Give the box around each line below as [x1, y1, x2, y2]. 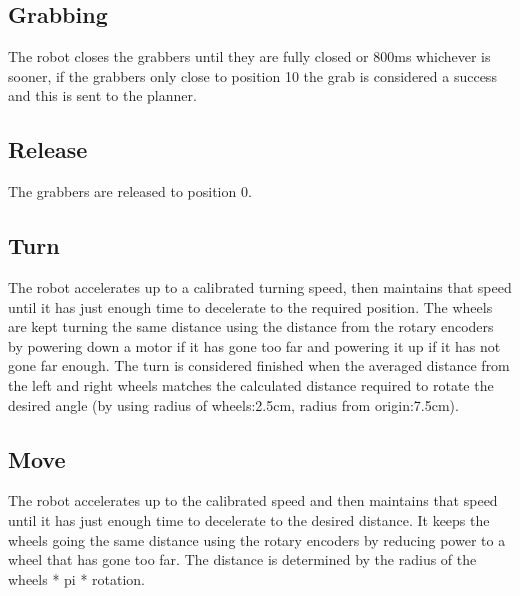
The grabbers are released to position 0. [8, 181, 252, 202]
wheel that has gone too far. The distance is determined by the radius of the [8, 549, 477, 570]
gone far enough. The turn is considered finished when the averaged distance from [8, 355, 510, 376]
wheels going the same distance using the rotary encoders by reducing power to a [8, 529, 506, 550]
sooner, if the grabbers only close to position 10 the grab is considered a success [8, 65, 497, 86]
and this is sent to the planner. [8, 85, 197, 106]
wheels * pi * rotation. [8, 568, 146, 589]
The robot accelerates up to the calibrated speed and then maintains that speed [8, 490, 498, 511]
